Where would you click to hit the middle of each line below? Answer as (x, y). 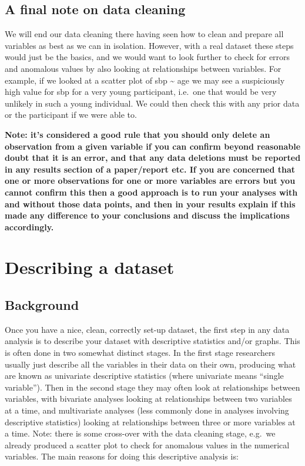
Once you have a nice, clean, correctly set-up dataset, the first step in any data (147, 329)
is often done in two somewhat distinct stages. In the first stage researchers (140, 353)
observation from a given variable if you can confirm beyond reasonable (153, 146)
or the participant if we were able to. (71, 115)
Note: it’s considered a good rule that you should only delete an (138, 134)
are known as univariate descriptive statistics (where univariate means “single (144, 376)
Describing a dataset (90, 267)
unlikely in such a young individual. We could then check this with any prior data (152, 103)
